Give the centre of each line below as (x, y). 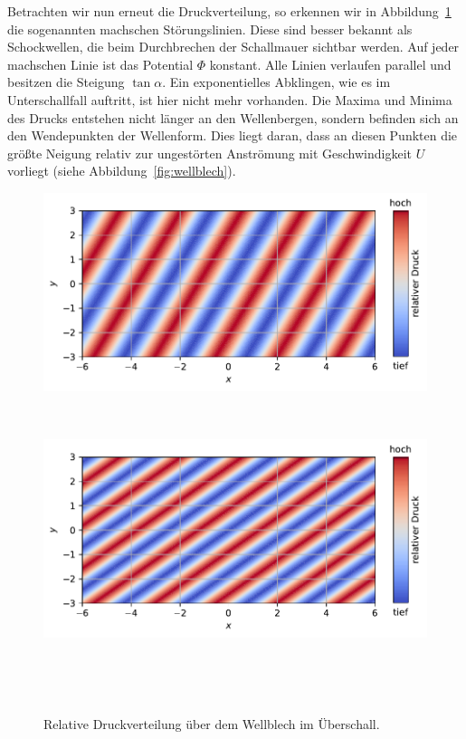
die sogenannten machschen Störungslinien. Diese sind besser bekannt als (210, 29)
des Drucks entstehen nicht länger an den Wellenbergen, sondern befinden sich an (233, 117)
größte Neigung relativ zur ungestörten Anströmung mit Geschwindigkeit (209, 153)
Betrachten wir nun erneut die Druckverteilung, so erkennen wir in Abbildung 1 (229, 11)
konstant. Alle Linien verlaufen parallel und (330, 64)
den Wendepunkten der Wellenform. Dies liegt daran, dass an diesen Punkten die (233, 135)
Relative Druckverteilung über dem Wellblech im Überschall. (212, 723)
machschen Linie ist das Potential (100, 64)
